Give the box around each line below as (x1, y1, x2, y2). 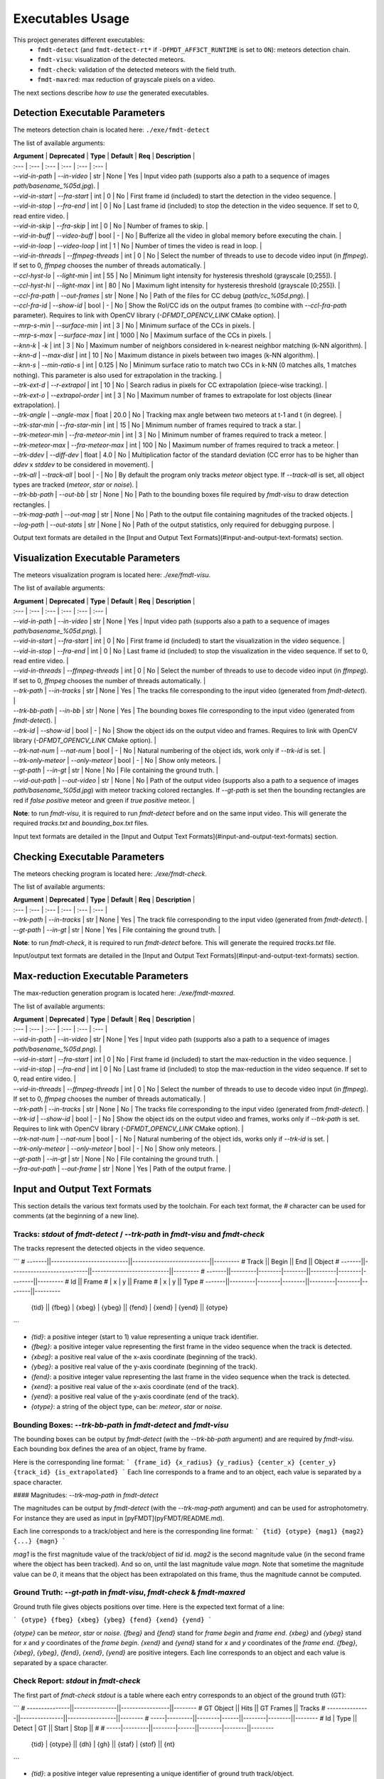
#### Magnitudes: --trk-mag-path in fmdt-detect (13, 1491, 159, 1499)
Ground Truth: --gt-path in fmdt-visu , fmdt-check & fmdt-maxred (13, 1588, 245, 1598)
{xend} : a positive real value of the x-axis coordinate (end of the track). (31, 1383, 240, 1391)
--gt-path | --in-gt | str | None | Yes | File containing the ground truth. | (13, 925, 220, 934)
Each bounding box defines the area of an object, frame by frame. (13, 1445, 207, 1453)
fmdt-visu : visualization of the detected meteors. (37, 56, 186, 64)
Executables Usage (13, 11, 129, 26)
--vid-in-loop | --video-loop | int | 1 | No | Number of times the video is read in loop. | (13, 241, 262, 250)
